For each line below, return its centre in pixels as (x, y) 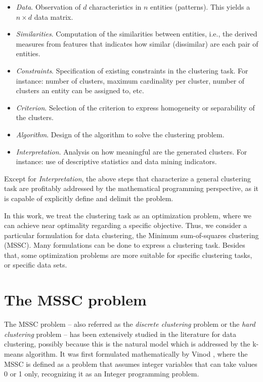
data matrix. (54, 16)
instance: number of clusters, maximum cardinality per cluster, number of (130, 80)
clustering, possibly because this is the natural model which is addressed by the (127, 344)
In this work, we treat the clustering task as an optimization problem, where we (128, 215)
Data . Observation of (48, 7)
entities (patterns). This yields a (200, 7)
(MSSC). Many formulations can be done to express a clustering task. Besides (125, 245)
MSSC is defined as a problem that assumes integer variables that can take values (131, 364)
